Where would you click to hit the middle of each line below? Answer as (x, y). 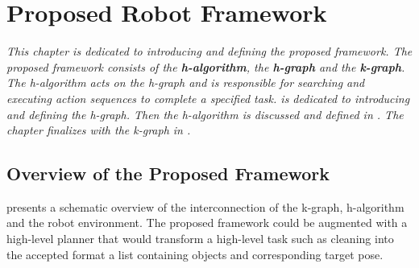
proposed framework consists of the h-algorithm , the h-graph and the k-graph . (206, 66)
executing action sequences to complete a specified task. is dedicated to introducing (208, 98)
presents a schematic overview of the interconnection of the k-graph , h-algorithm (205, 206)
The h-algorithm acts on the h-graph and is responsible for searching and (186, 82)
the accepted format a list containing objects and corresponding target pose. (195, 254)
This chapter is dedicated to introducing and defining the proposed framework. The (209, 51)
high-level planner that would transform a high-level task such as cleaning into (200, 239)
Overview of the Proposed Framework (168, 173)
